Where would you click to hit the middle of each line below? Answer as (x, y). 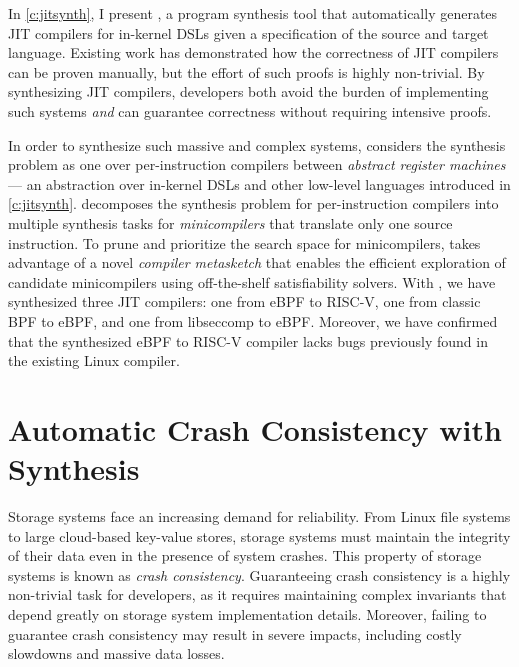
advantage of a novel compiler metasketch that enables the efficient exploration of (257, 262)
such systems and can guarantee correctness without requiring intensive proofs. (250, 110)
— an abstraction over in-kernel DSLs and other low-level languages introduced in (259, 183)
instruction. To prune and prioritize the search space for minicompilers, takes (244, 242)
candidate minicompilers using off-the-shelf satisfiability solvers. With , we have (252, 281)
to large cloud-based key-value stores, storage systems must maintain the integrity (259, 535)
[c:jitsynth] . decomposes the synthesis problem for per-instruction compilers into (253, 203)
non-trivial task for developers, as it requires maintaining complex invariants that (257, 594)
